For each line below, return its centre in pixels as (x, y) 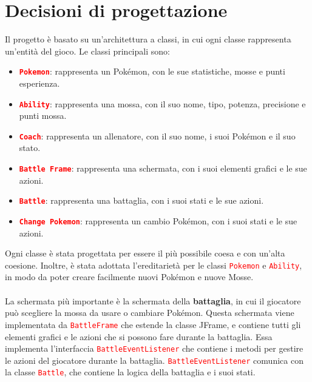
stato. (30, 148)
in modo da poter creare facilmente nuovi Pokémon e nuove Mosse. (129, 277)
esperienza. (39, 83)
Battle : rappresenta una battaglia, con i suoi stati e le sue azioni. (141, 200)
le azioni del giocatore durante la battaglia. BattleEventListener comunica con (154, 360)
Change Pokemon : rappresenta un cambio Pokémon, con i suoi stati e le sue (158, 220)
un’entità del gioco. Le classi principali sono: (87, 51)
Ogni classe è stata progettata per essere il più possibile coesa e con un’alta (145, 253)
